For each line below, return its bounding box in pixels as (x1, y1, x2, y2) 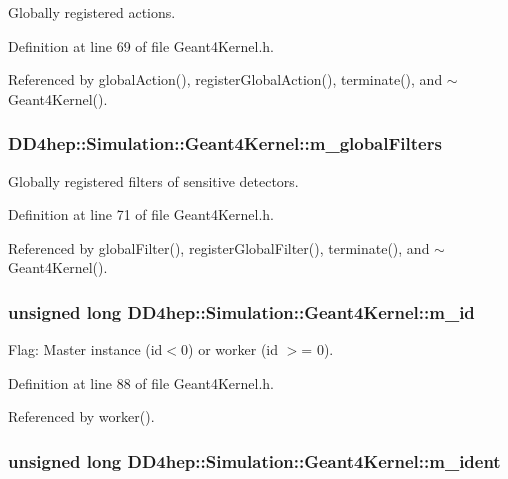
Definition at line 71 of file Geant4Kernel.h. (8, 204, 274, 225)
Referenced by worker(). (8, 406, 155, 427)
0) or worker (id (181, 339, 279, 360)
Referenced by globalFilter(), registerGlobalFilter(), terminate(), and (8, 237, 430, 258)
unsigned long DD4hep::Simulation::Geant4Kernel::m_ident (8, 448, 501, 473)
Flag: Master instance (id (8, 339, 163, 360)
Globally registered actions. (8, 2, 176, 22)
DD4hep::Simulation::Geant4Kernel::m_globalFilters (8, 131, 442, 156)
